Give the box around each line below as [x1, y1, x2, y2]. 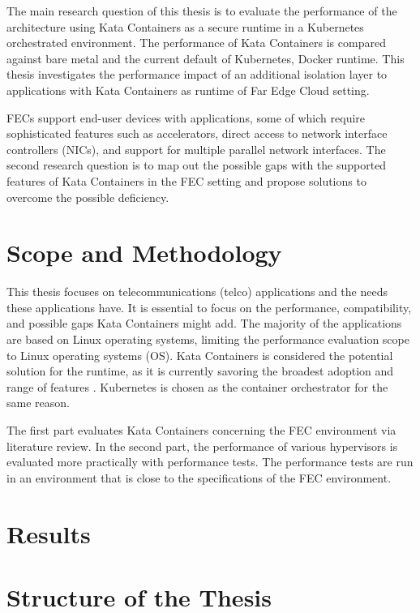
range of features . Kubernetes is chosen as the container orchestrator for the [6, 378, 388, 395]
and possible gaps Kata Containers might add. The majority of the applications [6, 315, 402, 332]
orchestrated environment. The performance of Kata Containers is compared [6, 34, 386, 51]
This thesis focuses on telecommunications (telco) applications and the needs [6, 283, 388, 300]
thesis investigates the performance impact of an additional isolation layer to [6, 66, 388, 83]
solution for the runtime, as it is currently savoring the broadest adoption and [6, 362, 394, 379]
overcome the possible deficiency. [6, 188, 169, 205]
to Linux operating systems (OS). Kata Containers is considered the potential [6, 346, 393, 363]
